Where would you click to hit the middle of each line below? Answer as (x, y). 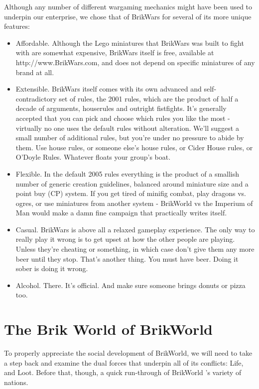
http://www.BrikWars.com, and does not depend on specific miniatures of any (135, 62)
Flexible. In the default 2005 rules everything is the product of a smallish (128, 173)
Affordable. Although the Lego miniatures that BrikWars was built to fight (130, 43)
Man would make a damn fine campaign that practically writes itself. (121, 213)
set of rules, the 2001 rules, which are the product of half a (149, 98)
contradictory (36, 98)
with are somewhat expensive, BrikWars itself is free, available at (115, 52)
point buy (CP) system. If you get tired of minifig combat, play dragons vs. (131, 193)
